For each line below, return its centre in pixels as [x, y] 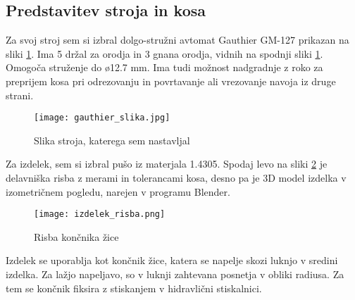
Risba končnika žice [76, 236]
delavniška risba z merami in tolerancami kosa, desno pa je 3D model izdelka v [176, 178]
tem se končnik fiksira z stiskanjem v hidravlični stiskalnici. [134, 288]
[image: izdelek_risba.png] [100, 214]
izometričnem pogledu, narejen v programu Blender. [118, 191]
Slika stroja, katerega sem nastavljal [112, 140]
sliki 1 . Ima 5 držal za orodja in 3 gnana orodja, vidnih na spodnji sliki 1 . [164, 53]
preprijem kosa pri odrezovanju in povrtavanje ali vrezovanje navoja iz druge [171, 81]
